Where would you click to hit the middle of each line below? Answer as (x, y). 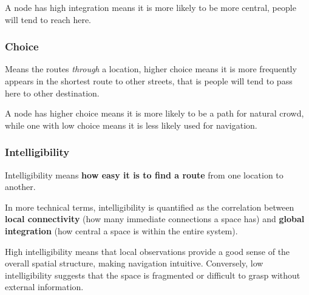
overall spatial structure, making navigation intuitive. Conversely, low (134, 263)
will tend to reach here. (48, 19)
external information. (44, 287)
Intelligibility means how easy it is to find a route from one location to (144, 175)
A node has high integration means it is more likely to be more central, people (151, 7)
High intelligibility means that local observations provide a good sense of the (148, 251)
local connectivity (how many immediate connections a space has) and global (155, 219)
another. (20, 187)
